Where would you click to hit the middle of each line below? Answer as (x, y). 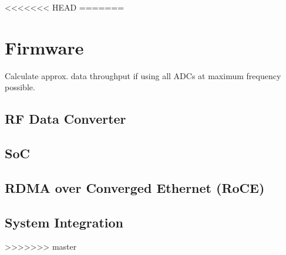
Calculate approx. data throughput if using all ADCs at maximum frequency (143, 75)
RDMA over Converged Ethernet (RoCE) (135, 187)
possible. (20, 87)
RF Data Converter (65, 119)
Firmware (44, 47)
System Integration (64, 222)
